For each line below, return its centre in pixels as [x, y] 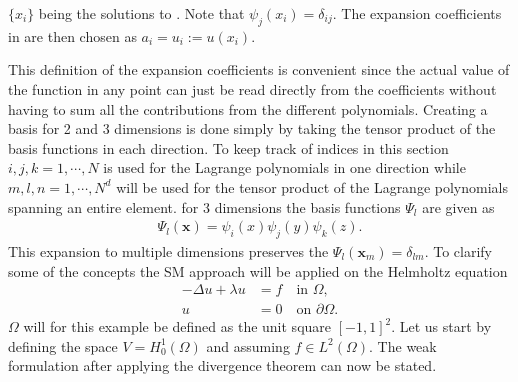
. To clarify [458, 250]
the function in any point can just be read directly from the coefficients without [252, 88]
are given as [458, 206]
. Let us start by [441, 326]
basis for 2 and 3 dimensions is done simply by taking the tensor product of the [252, 128]
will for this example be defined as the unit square [177, 326]
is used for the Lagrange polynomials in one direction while [284, 167]
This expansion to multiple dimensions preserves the [168, 250]
